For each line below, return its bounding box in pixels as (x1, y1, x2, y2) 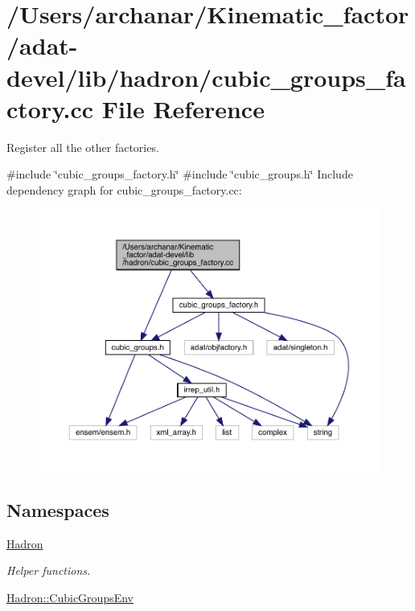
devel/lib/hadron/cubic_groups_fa (6, 60, 406, 93)
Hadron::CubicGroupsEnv (6, 588, 134, 605)
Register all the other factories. (6, 138, 159, 155)
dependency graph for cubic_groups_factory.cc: (6, 181, 242, 198)
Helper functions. (6, 562, 91, 579)
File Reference (101, 92, 265, 125)
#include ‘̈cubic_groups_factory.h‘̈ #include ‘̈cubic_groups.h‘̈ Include (6, 166, 353, 182)
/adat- (6, 29, 78, 62)
